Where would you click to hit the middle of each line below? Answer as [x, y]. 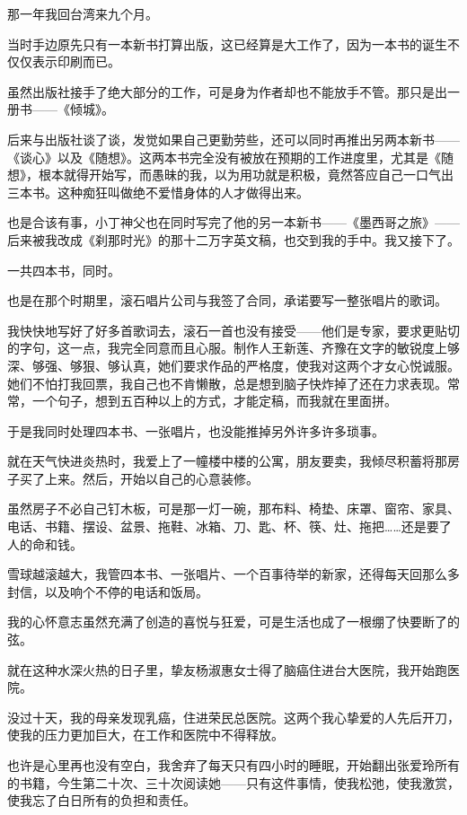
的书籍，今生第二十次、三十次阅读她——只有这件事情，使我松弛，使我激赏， [233, 782]
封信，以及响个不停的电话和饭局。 [108, 591]
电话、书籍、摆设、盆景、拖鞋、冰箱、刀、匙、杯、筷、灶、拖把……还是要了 [229, 526]
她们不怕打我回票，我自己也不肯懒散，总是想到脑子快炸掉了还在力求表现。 [227, 383]
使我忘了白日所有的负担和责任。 [101, 800]
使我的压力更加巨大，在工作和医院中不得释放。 [145, 735]
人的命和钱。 [45, 543]
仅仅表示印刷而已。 [64, 61]
